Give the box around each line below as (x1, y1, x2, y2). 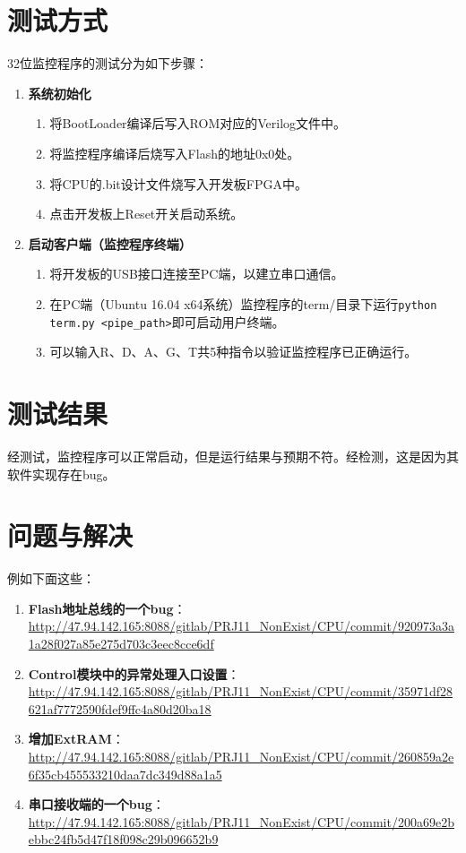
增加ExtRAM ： (28, 729, 125, 748)
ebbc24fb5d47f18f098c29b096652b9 (28, 830, 219, 849)
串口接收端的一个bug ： (28, 795, 165, 814)
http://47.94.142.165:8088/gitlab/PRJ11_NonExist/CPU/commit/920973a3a (28, 616, 454, 635)
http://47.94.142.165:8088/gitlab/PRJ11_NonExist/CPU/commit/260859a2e (28, 746, 454, 765)
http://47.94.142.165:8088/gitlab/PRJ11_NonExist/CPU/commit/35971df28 (28, 682, 453, 701)
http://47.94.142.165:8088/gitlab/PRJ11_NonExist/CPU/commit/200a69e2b (28, 812, 454, 831)
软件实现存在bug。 (7, 464, 116, 483)
